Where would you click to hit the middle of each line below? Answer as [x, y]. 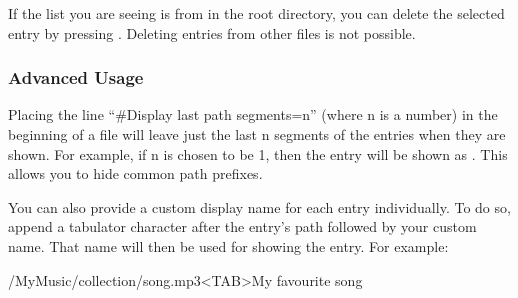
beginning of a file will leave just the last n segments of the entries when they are [257, 134]
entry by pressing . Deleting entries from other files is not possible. [212, 32]
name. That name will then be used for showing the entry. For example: [228, 245]
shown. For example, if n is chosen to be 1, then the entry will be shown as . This [258, 153]
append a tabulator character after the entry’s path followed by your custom [242, 226]
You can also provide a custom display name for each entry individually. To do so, [259, 206]
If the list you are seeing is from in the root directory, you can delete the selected [256, 13]
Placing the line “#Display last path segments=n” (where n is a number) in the [253, 114]
